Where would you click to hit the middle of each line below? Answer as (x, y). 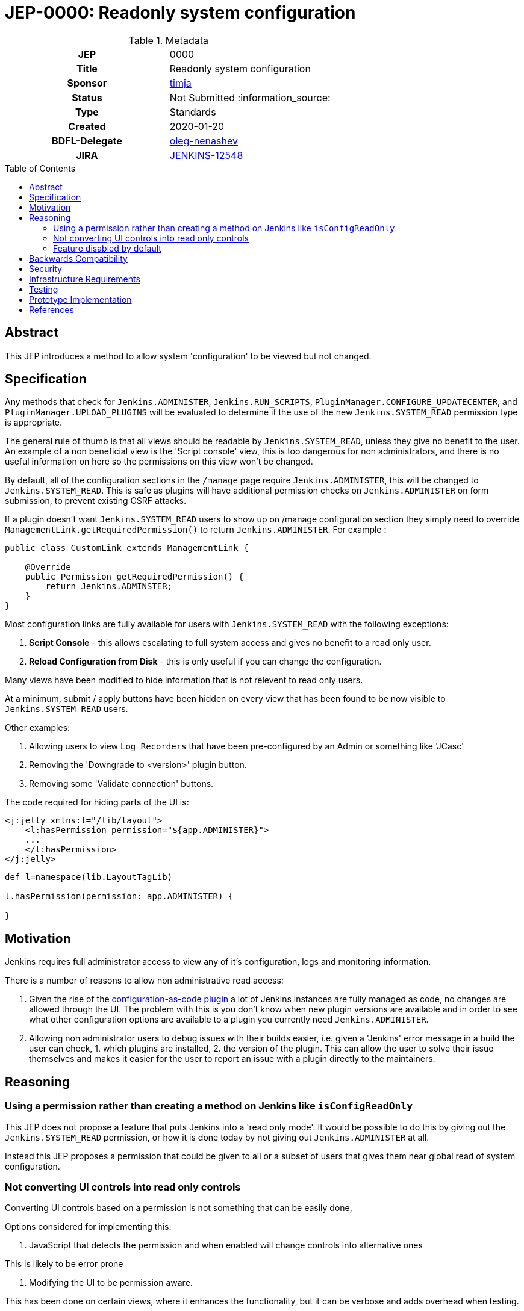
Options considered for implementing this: (88, 1227)
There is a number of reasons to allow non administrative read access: (144, 981)
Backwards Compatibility (78, 258)
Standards (193, 112)
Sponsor (87, 83)
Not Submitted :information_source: (250, 97)
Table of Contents (40, 168)
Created (87, 126)
